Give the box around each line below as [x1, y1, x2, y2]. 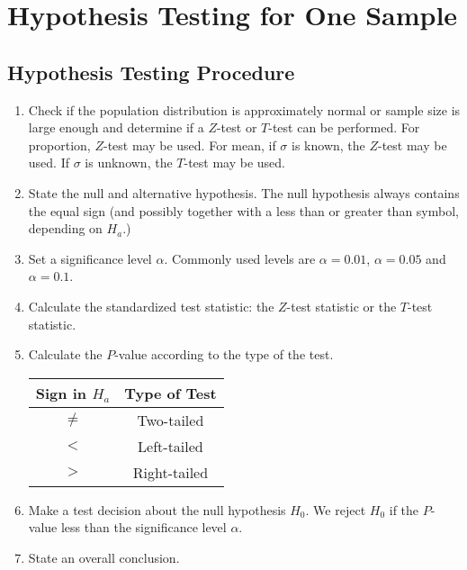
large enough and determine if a [28, 118, 204, 137]
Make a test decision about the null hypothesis [28, 500, 286, 519]
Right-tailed [132, 461, 209, 483]
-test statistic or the [286, 296, 397, 315]
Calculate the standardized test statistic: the [28, 296, 274, 315]
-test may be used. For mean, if [103, 135, 276, 154]
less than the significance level [60, 518, 227, 537]
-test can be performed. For [268, 118, 420, 137]
